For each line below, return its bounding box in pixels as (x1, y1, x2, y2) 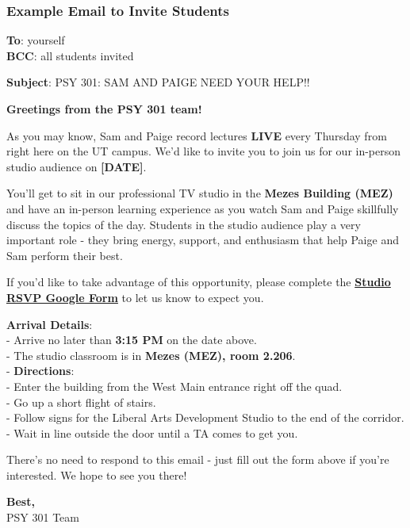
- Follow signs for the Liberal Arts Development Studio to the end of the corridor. (6, 409, 404, 426)
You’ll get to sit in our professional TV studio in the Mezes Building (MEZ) (6, 185, 393, 201)
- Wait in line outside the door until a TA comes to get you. (6, 424, 298, 441)
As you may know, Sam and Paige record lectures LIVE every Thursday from (6, 127, 387, 143)
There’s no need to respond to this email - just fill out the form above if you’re (6, 451, 389, 468)
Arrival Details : (6, 316, 93, 332)
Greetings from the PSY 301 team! (6, 101, 202, 117)
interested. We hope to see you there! (6, 466, 187, 483)
